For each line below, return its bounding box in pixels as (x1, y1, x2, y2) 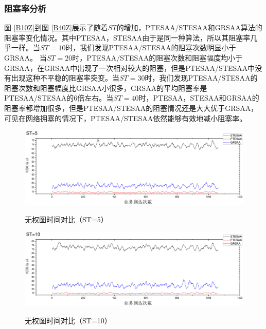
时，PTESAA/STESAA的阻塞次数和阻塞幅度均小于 (72, 52, 243, 63)
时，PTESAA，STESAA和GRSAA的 (138, 92, 259, 103)
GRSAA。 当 (4, 52, 47, 63)
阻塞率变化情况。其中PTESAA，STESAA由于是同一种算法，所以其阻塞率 (4, 32, 251, 43)
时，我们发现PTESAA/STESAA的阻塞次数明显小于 (65, 42, 236, 53)
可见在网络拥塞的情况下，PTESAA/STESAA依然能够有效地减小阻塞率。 (4, 112, 247, 123)
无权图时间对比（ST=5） (25, 214, 108, 224)
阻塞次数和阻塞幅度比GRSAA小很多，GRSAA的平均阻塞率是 (4, 82, 207, 93)
